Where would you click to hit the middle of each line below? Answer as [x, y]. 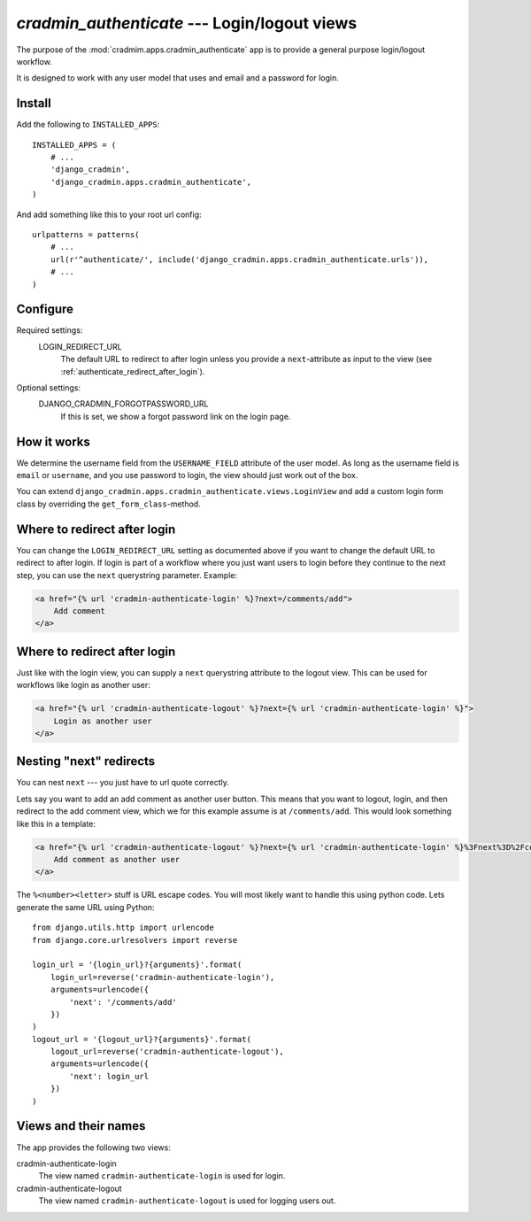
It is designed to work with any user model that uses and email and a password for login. [178, 78]
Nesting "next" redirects [86, 761]
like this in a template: [56, 823]
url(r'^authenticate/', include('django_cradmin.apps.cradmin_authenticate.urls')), [239, 259]
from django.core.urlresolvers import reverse [135, 940]
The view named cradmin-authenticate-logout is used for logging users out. [187, 1201]
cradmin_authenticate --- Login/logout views [187, 23]
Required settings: [50, 330]
